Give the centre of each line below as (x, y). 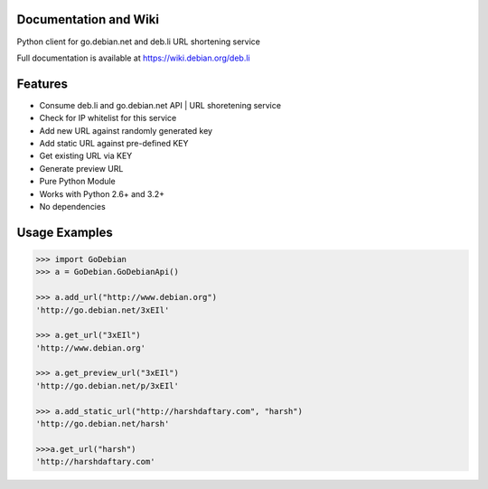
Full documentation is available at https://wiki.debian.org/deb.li (133, 58)
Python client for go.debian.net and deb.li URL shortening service (139, 42)
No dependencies (72, 206)
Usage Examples (65, 232)
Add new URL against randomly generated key (126, 130)
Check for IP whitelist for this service (108, 118)
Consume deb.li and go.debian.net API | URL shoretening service (160, 105)
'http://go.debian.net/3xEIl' (103, 310)
